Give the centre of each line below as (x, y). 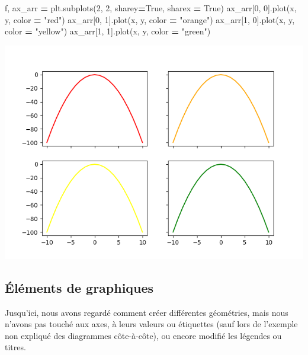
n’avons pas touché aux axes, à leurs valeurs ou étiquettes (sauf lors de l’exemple (151, 324)
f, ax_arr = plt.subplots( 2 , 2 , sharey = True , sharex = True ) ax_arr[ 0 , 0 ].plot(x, (151, 8)
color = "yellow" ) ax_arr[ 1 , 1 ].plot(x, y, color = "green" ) (108, 31)
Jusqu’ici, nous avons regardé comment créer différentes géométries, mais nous (147, 312)
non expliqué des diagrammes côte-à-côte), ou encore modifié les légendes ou (143, 335)
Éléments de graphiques (79, 287)
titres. (15, 347)
